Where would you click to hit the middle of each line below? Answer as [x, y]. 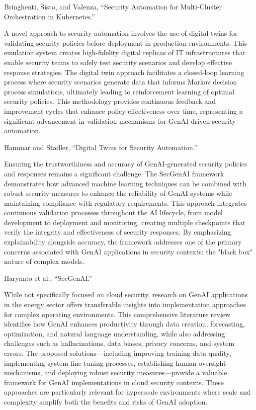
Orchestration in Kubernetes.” [50, 16]
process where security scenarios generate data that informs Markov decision [121, 82]
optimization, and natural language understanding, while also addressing [115, 333]
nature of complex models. [44, 261]
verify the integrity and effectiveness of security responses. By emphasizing [118, 232]
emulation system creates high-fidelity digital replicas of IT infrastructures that [125, 52]
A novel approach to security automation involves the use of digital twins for [121, 33]
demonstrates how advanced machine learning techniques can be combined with [125, 183]
